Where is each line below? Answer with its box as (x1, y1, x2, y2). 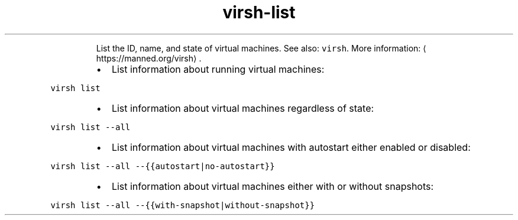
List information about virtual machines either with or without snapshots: (111, 180, 434, 192)
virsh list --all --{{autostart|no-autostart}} (50, 161, 275, 171)
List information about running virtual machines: (111, 63, 325, 75)
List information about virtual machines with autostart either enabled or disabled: (111, 141, 471, 153)
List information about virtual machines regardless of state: (111, 102, 374, 114)
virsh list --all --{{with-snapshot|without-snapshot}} (50, 200, 315, 210)
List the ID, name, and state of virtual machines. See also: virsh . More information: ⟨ (96, 43, 426, 53)
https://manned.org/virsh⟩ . (96, 53, 202, 63)
